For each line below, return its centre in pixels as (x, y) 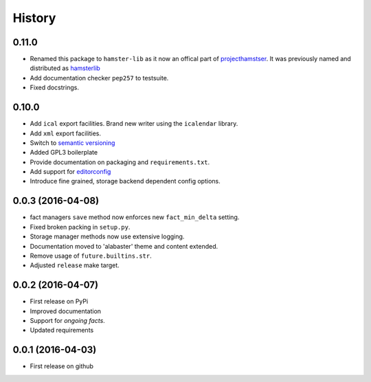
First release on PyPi (59, 302)
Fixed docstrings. (54, 88)
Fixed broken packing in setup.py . (80, 227)
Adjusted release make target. (75, 265)
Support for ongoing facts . (68, 321)
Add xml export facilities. (65, 133)
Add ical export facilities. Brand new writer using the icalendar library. (134, 124)
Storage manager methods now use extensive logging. (107, 236)
